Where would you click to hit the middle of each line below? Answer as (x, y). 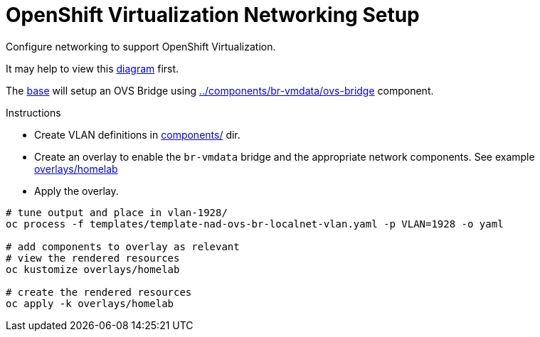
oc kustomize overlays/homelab (93, 269)
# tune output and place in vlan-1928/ (117, 212)
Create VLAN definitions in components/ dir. (137, 134)
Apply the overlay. (76, 191)
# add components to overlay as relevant (123, 246)
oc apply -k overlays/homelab (90, 303)
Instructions (33, 112)
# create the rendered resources (99, 292)
